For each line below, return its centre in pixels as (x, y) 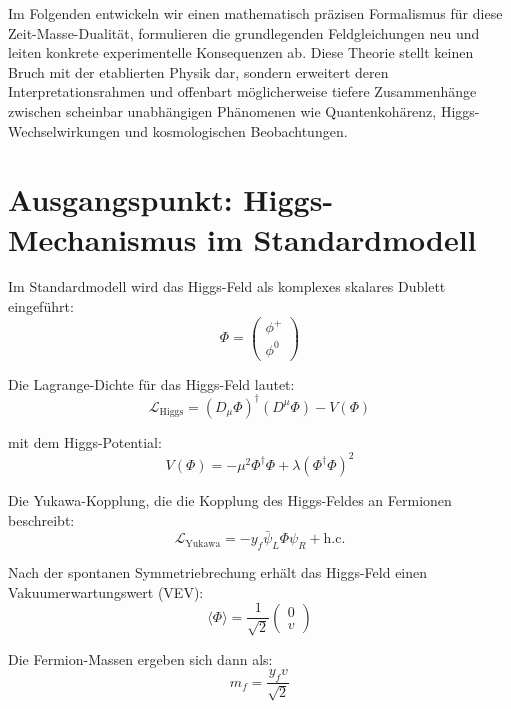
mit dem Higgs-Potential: (85, 441)
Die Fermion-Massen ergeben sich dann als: (140, 658)
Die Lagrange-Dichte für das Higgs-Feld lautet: (151, 383)
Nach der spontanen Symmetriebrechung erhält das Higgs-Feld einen (218, 572)
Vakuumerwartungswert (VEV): (106, 591)
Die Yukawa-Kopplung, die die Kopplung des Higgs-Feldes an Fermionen (230, 499)
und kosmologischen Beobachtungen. (236, 130)
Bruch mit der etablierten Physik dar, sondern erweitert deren (198, 71)
